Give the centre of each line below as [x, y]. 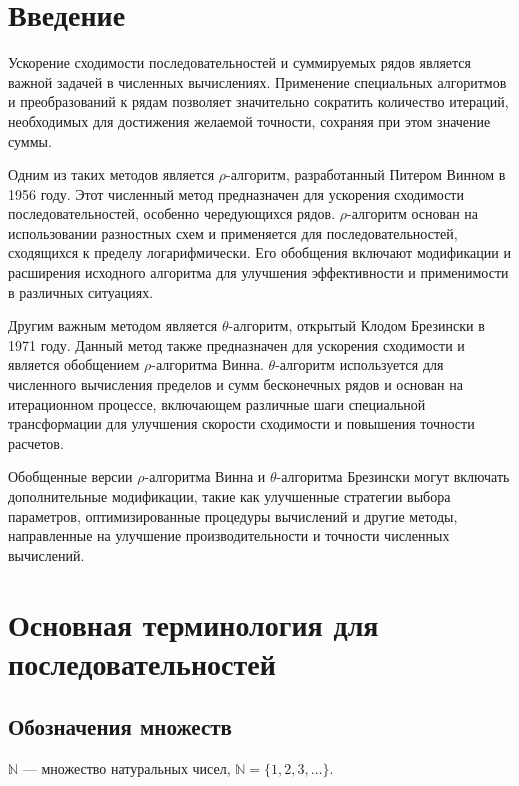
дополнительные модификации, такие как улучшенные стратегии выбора [229, 496]
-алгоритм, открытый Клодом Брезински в [356, 325]
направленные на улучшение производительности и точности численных [229, 535]
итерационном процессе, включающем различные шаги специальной [217, 403]
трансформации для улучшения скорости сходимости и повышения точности [241, 423]
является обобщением [74, 364]
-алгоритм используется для [359, 364]
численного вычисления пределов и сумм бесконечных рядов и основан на [235, 384]
